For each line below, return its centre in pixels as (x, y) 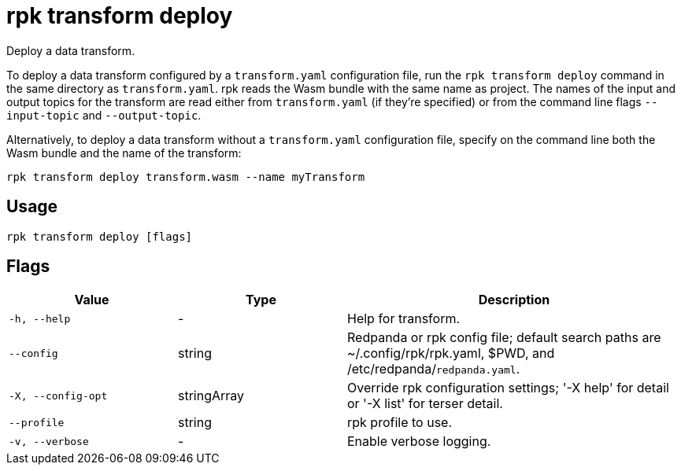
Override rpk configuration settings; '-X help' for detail (508, 388)
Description (514, 300)
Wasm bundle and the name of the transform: (124, 153)
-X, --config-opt (58, 396)
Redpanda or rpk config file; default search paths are (504, 338)
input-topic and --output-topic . (104, 115)
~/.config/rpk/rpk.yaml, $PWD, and (451, 353)
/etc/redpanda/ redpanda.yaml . (434, 369)
